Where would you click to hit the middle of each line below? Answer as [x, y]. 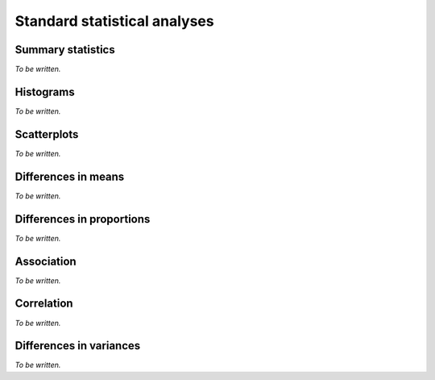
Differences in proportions [83, 219]
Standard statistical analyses [114, 21]
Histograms [45, 92]
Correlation [44, 304]
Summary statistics [65, 50]
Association [46, 261]
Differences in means [70, 176]
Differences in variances [78, 346]
